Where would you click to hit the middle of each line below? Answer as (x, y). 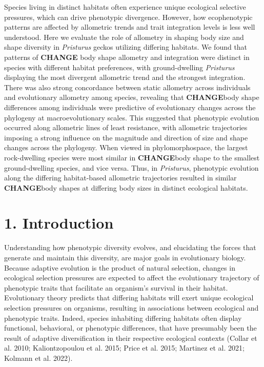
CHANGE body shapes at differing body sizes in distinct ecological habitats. (126, 187)
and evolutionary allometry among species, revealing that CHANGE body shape (132, 97)
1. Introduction (59, 223)
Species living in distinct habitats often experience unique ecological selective (125, 7)
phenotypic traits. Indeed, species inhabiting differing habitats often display (123, 318)
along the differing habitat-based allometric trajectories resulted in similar (120, 178)
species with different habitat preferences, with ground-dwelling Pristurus (119, 67)
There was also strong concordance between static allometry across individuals (127, 87)
